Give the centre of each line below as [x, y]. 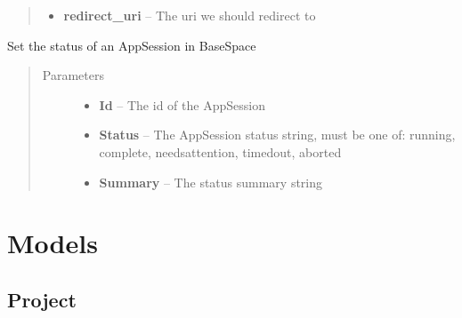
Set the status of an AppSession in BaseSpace [132, 45]
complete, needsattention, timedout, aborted [220, 151]
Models [53, 243]
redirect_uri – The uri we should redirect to [190, 15]
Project [42, 299]
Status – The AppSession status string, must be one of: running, [277, 135]
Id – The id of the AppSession [182, 104]
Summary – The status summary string [211, 182]
